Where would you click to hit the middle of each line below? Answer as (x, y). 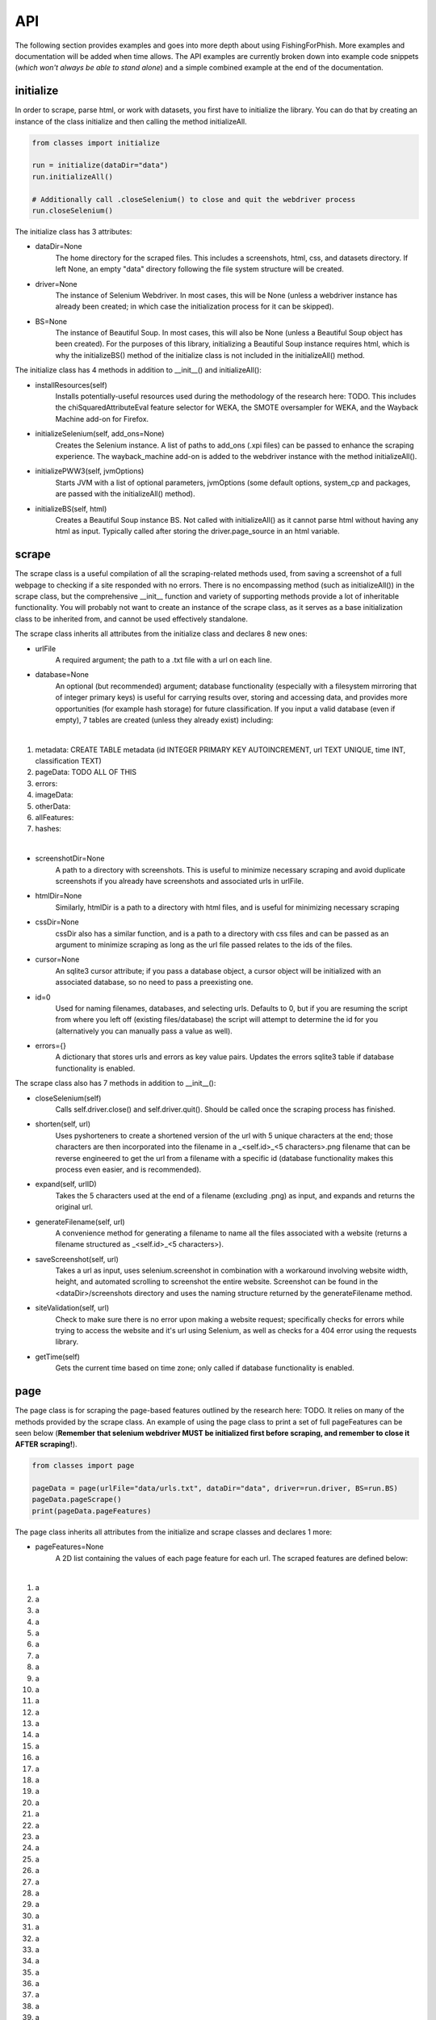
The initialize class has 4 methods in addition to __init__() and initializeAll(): (138, 370)
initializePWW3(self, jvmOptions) (90, 471)
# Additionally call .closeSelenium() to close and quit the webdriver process (194, 199)
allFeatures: (55, 818)
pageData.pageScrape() (77, 1500)
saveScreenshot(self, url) (77, 1259)
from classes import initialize (96, 143)
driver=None (57, 284)
